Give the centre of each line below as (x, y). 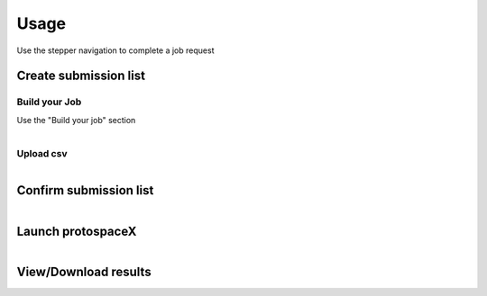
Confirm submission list (85, 190)
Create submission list (81, 76)
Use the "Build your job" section (76, 120)
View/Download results (84, 271)
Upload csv (42, 154)
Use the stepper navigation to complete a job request (115, 50)
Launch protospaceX (77, 231)
